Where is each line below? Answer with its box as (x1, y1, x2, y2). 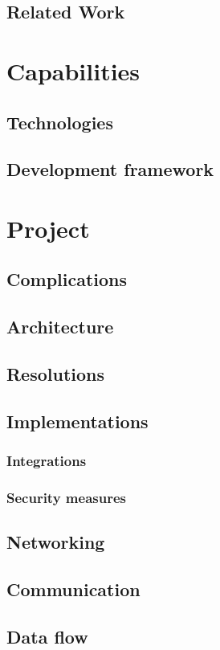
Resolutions (6, 362, 105, 386)
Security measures (6, 487, 126, 507)
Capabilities (6, 54, 141, 87)
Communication (6, 577, 141, 602)
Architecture (6, 314, 114, 339)
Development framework (6, 157, 214, 182)
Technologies (6, 109, 113, 134)
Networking (6, 529, 105, 554)
